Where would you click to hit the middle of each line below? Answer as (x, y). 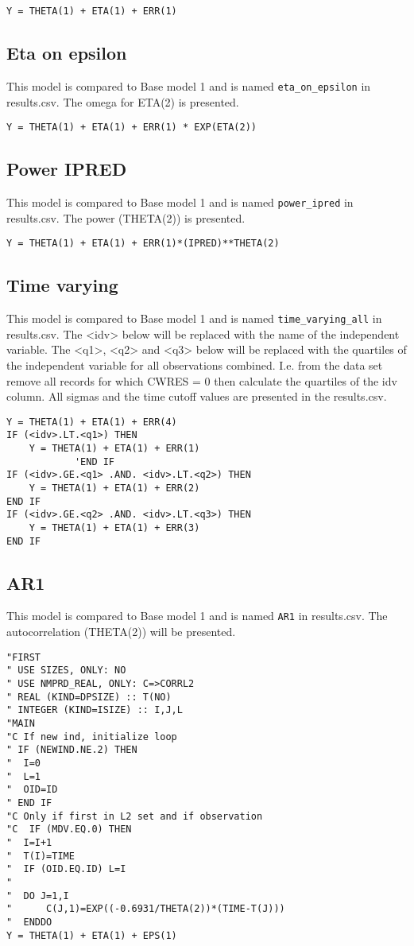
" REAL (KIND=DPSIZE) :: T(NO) (89, 697)
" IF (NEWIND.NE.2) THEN (72, 750)
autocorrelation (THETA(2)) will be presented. (121, 632)
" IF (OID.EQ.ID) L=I (66, 869)
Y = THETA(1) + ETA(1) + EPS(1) (92, 935)
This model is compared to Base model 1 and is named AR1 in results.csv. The (197, 616)
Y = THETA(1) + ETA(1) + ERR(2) (114, 488)
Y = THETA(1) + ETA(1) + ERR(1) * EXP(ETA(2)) (132, 128)
